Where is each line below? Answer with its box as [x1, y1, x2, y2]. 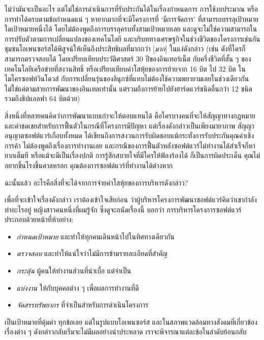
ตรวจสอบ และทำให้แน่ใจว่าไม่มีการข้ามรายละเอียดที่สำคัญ [16, 248, 168, 259]
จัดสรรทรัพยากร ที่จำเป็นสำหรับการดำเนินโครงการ [16, 299, 148, 310]
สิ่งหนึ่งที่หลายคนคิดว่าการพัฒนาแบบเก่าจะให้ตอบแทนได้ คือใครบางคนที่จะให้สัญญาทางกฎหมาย [5, 110, 255, 120]
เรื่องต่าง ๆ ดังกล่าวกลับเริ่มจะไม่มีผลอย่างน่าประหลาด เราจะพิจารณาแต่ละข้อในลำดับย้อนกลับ [5, 326, 247, 337]
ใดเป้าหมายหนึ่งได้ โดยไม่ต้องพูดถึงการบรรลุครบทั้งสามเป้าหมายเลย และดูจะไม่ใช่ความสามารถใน [5, 23, 257, 34]
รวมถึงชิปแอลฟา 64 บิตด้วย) [5, 93, 80, 104]
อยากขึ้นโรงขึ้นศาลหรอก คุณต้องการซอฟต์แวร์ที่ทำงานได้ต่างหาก [5, 160, 173, 170]
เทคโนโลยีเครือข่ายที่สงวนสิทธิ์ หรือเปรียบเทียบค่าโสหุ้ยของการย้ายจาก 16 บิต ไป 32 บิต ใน [5, 63, 246, 74]
